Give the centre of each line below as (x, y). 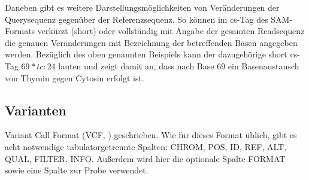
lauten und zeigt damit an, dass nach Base (136, 65)
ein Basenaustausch (263, 65)
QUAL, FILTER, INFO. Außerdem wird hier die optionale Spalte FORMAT (145, 158)
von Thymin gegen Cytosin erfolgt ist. (75, 77)
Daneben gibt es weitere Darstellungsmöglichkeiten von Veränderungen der (142, 7)
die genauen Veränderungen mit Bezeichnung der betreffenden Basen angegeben (151, 42)
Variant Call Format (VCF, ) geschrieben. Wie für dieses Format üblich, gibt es (151, 135)
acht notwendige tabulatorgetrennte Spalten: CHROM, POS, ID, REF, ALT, (146, 146)
